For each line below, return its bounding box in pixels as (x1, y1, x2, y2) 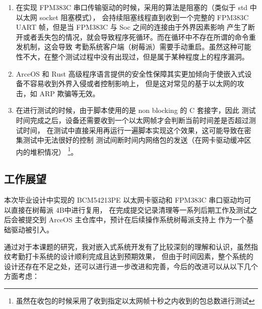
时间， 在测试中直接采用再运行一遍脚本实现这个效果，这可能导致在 (23, 125, 244, 135)
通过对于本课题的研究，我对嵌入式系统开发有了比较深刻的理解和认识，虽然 (4, 241, 251, 252)
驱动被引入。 (11, 224, 53, 234)
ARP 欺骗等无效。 (39, 88, 100, 98)
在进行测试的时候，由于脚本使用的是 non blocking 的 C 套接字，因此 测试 (16, 105, 256, 115)
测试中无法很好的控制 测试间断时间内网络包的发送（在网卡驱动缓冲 (23, 135, 244, 145)
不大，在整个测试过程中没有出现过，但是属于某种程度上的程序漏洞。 (23, 51, 249, 61)
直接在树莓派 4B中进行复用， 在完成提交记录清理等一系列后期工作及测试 (11, 204, 250, 215)
